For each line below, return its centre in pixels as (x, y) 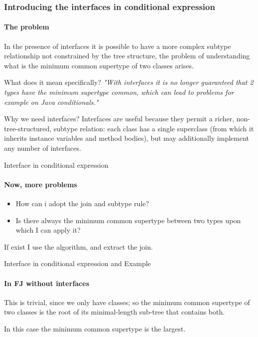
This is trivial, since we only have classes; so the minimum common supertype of (127, 302)
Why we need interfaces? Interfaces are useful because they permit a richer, (119, 119)
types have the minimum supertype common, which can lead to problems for (119, 92)
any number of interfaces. (43, 148)
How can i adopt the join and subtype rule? (82, 203)
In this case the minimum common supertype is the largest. (95, 328)
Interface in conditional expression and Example (77, 263)
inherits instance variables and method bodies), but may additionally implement (127, 138)
